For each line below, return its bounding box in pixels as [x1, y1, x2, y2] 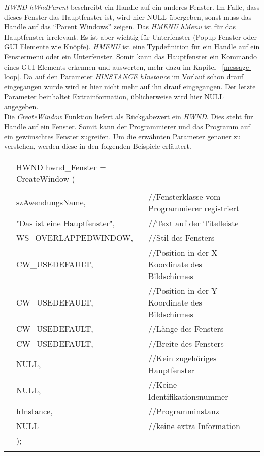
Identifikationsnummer [148, 390, 228, 402]
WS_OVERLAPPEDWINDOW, [16, 231, 133, 244]
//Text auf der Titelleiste [148, 217, 239, 229]
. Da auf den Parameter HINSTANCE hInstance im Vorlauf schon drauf [19, 71, 243, 82]
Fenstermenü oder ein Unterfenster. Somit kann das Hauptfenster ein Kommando [4, 51, 257, 62]
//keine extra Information [148, 419, 240, 432]
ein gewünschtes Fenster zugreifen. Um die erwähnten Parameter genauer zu [4, 131, 241, 141]
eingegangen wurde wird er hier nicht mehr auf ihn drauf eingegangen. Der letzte [4, 81, 256, 92]
